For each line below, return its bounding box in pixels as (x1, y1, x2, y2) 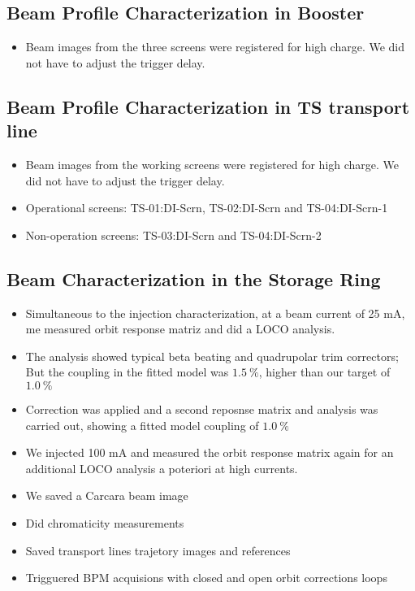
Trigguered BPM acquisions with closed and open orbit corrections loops (25, 569, 387, 586)
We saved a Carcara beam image (25, 487, 188, 504)
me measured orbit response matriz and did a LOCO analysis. (25, 320, 335, 337)
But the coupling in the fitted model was (25, 363, 229, 380)
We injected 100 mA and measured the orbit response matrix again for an (25, 444, 394, 461)
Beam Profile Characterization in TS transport (6, 93, 410, 119)
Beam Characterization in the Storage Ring (6, 266, 381, 291)
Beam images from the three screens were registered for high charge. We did (25, 38, 405, 55)
